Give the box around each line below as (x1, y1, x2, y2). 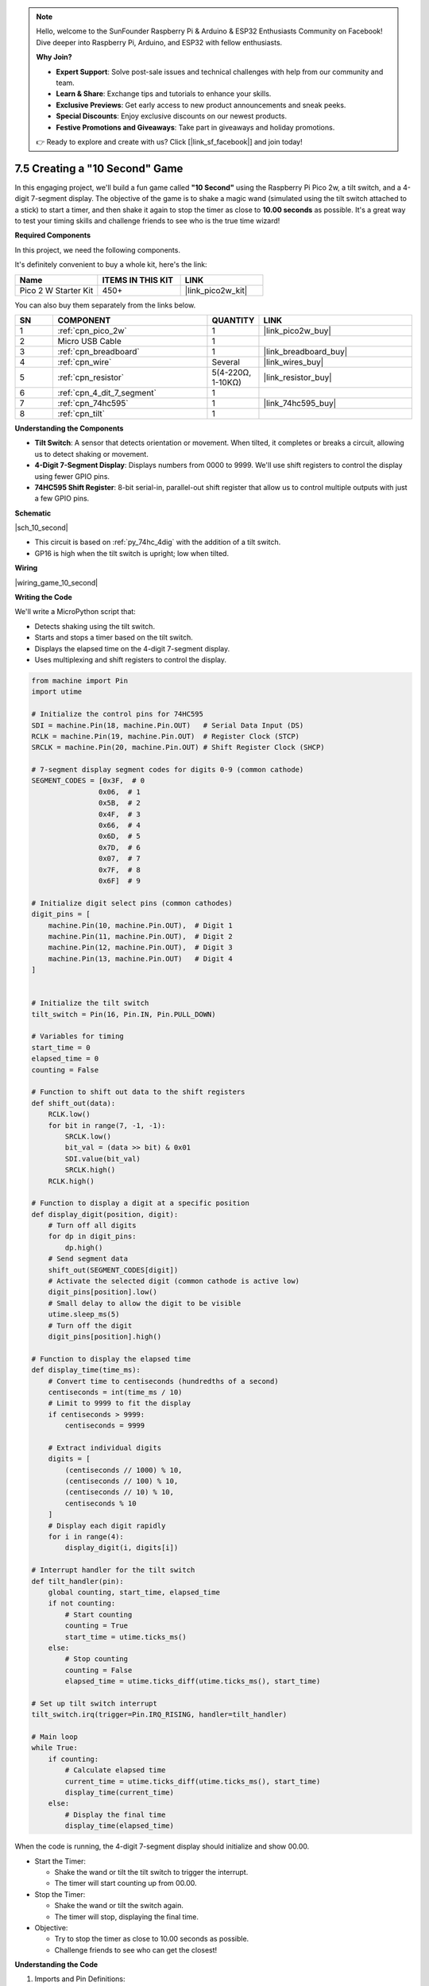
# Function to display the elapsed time (31, 1354, 191, 1363)
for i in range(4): (48, 1532, 125, 1541)
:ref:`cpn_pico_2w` (57, 325, 127, 336)
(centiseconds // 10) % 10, (64, 1488, 175, 1497)
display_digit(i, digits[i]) (64, 1544, 179, 1552)
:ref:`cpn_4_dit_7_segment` (57, 387, 157, 398)
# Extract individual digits (48, 1443, 162, 1452)
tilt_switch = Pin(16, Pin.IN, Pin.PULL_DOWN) (31, 1010, 216, 1018)
